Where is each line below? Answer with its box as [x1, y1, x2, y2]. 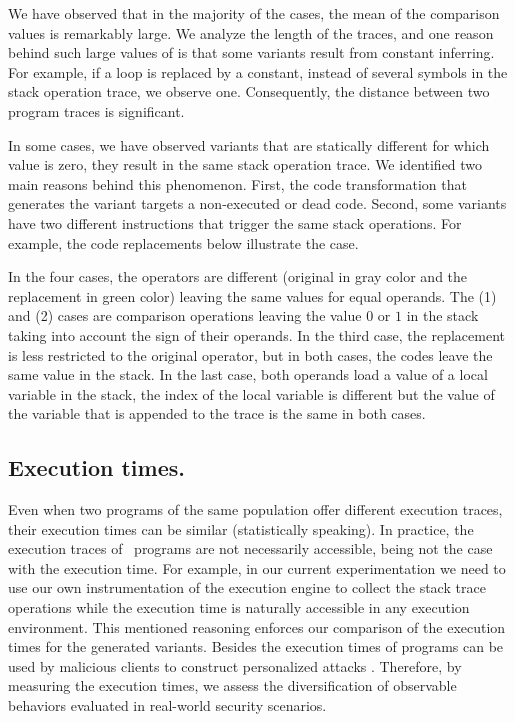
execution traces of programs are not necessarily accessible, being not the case [8, 538, 493, 559]
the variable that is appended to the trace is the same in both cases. [8, 403, 426, 424]
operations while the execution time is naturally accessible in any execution [8, 597, 470, 618]
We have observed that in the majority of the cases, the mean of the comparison [8, 3, 500, 23]
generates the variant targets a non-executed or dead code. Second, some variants [8, 193, 507, 214]
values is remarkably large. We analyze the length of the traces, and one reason [8, 22, 494, 43]
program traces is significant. [8, 100, 185, 121]
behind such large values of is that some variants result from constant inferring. [8, 42, 495, 63]
